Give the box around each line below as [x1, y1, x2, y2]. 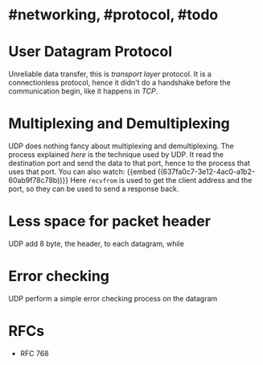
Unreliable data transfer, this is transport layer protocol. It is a [8, 69, 212, 79]
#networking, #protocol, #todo [8, 6, 219, 24]
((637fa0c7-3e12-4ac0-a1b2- [158, 167, 256, 176]
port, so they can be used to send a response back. [8, 184, 179, 194]
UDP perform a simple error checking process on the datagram [8, 293, 218, 303]
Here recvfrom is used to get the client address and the [70, 176, 253, 185]
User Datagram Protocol [8, 43, 173, 61]
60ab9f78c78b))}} [8, 176, 69, 185]
